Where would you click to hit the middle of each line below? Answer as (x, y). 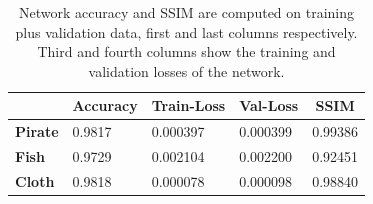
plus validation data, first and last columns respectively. (186, 31)
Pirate (37, 131)
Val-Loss (269, 105)
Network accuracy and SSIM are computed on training (187, 12)
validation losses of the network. (186, 70)
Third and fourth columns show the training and (186, 51)
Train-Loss (188, 105)
